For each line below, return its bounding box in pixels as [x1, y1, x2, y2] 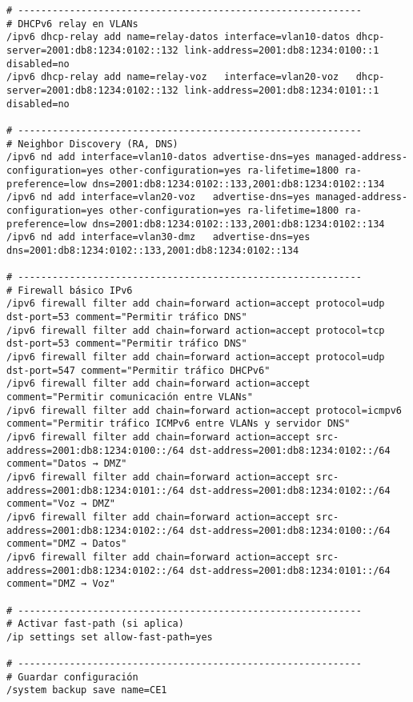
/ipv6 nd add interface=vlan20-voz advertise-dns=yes [6, 191, 311, 203]
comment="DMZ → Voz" [6, 578, 116, 590]
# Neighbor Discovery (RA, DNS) [6, 138, 178, 150]
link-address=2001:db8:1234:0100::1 [183, 44, 379, 56]
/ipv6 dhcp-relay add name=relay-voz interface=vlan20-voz [6, 71, 339, 83]
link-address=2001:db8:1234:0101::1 [183, 84, 379, 96]
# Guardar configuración [6, 671, 138, 683]
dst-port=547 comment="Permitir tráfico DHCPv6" [6, 364, 271, 376]
